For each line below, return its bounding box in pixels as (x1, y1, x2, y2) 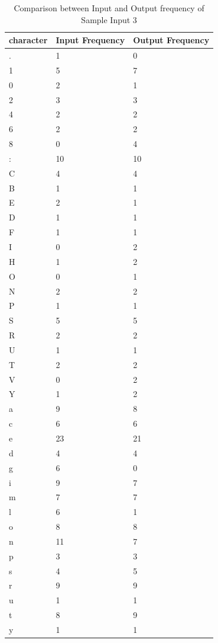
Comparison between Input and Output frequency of (14, 2, 204, 14)
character (9, 34, 48, 46)
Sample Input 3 (81, 13, 137, 25)
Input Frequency (56, 34, 125, 46)
